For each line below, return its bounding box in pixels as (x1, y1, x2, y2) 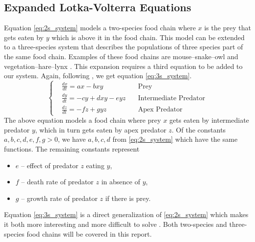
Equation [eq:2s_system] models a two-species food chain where (4, 22, 196, 33)
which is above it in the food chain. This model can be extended (51, 32, 245, 42)
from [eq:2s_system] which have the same (112, 134, 238, 144)
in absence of (101, 176, 140, 187)
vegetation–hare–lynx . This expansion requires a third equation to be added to (4, 61, 243, 71)
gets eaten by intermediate (169, 115, 249, 125)
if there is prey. (105, 193, 151, 203)
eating (86, 160, 104, 170)
